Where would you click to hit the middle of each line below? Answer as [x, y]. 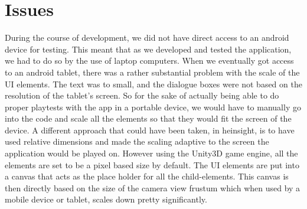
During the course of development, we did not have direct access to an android [147, 37]
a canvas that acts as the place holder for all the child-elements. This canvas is [147, 176]
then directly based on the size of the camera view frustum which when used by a [153, 187]
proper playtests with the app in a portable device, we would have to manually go [153, 107]
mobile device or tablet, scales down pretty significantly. [106, 199]
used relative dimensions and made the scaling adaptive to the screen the [137, 141]
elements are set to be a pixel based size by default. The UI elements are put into [152, 164]
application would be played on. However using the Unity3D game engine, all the [151, 153]
